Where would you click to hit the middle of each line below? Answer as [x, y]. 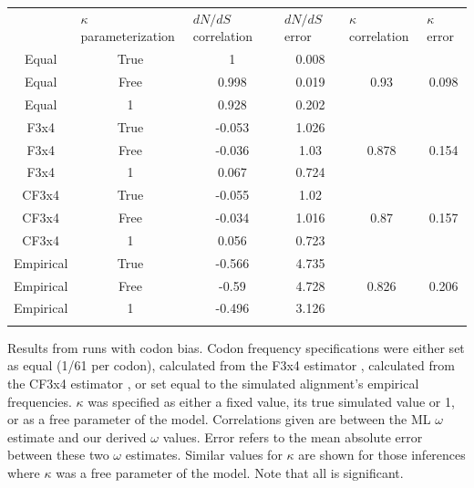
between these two [58, 455]
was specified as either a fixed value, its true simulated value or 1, [271, 401]
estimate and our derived [77, 436]
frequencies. [40, 401]
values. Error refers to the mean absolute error [293, 436]
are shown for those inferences [382, 455]
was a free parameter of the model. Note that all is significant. [230, 472]
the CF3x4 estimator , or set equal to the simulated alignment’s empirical [213, 383]
